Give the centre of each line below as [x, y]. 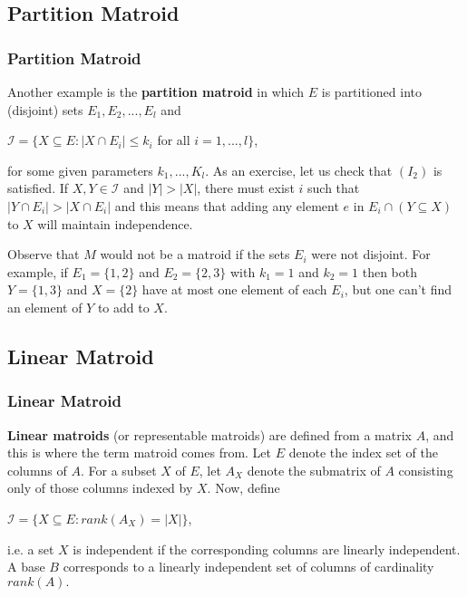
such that [334, 188]
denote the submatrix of [314, 470]
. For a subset [118, 470]
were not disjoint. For [371, 254]
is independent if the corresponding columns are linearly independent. [267, 549]
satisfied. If [38, 188]
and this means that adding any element [227, 205]
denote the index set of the [363, 453]
